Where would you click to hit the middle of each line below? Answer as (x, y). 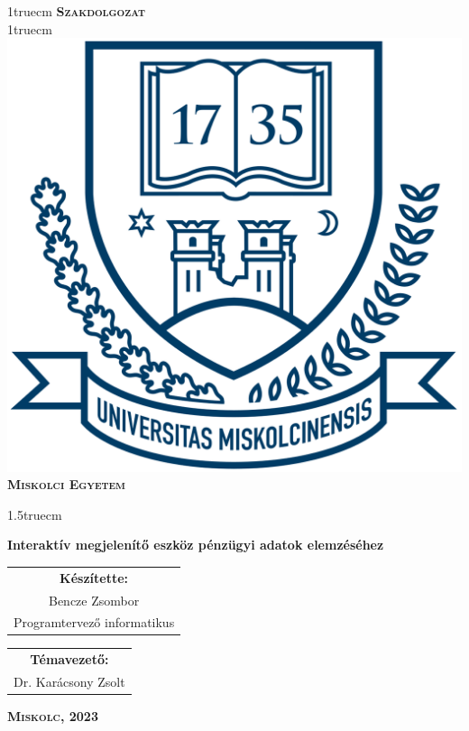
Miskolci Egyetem (66, 484)
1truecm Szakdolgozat (76, 11)
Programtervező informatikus (94, 622)
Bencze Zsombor (94, 600)
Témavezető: (69, 659)
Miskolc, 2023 (53, 716)
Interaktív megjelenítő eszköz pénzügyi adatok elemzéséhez (196, 545)
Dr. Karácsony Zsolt (69, 682)
